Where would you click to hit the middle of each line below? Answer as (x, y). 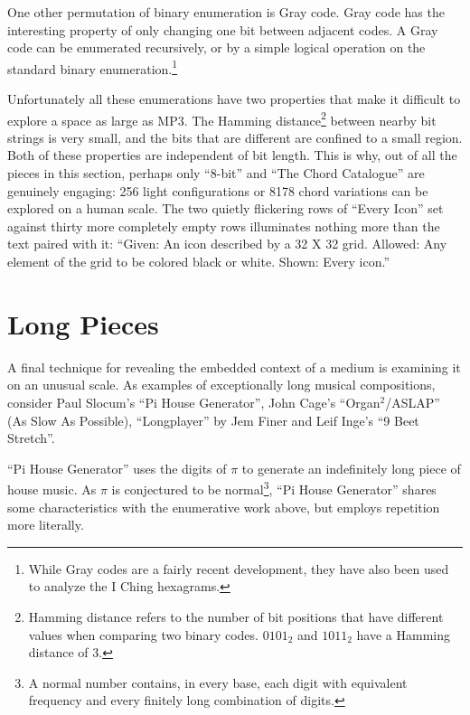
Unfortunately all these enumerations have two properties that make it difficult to (234, 99)
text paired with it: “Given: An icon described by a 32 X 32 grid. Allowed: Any (227, 244)
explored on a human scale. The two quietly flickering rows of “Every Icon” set (226, 208)
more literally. (46, 525)
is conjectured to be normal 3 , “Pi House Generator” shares (274, 488)
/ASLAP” (413, 402)
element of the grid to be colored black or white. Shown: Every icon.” (199, 262)
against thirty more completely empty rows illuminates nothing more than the (224, 226)
